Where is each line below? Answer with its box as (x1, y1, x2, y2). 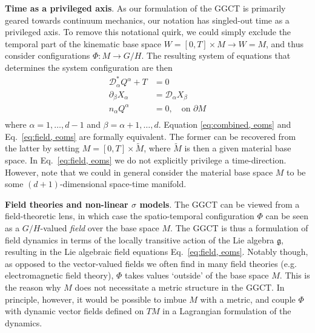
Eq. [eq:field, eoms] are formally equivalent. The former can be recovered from (5, 130, 296, 142)
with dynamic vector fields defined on (5, 305, 144, 317)
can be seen (265, 209, 308, 222)
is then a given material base (184, 142, 291, 154)
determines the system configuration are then (5, 61, 173, 73)
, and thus (266, 37, 303, 50)
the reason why (5, 280, 61, 293)
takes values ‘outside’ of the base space (125, 269, 269, 282)
